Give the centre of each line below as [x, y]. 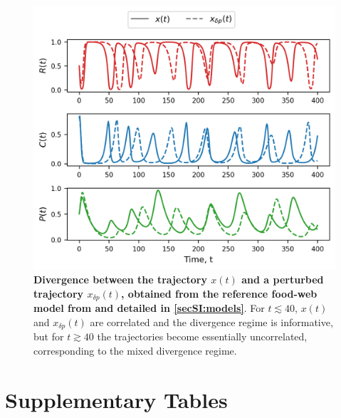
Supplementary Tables [116, 399]
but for [49, 336]
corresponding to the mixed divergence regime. [135, 350]
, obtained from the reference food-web [219, 293]
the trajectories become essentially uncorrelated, [202, 336]
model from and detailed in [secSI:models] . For [149, 308]
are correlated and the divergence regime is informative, [211, 322]
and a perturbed [283, 279]
